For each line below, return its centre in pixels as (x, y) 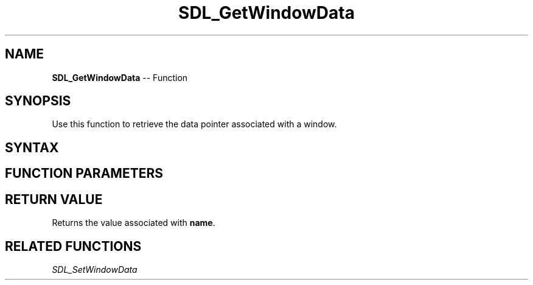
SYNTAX (32, 147)
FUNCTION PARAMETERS (84, 174)
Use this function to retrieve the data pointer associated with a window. (194, 124)
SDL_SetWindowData (95, 269)
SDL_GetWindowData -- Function (120, 77)
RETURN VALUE (54, 199)
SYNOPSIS (38, 101)
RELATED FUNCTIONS (73, 246)
